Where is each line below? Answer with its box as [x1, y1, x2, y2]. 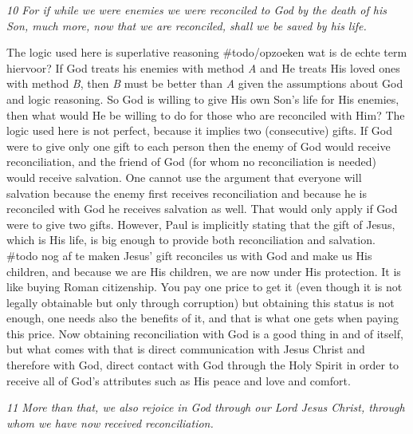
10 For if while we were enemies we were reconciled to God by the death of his [6, 2, 387, 18]
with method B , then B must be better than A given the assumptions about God [6, 75, 403, 92]
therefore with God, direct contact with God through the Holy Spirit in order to [6, 357, 399, 373]
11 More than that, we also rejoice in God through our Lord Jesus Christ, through [6, 399, 405, 416]
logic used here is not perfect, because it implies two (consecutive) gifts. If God [6, 122, 392, 139]
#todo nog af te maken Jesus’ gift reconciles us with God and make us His [6, 247, 372, 263]
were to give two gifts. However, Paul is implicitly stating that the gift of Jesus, [6, 215, 395, 232]
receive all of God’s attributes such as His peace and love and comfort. [6, 372, 351, 389]
